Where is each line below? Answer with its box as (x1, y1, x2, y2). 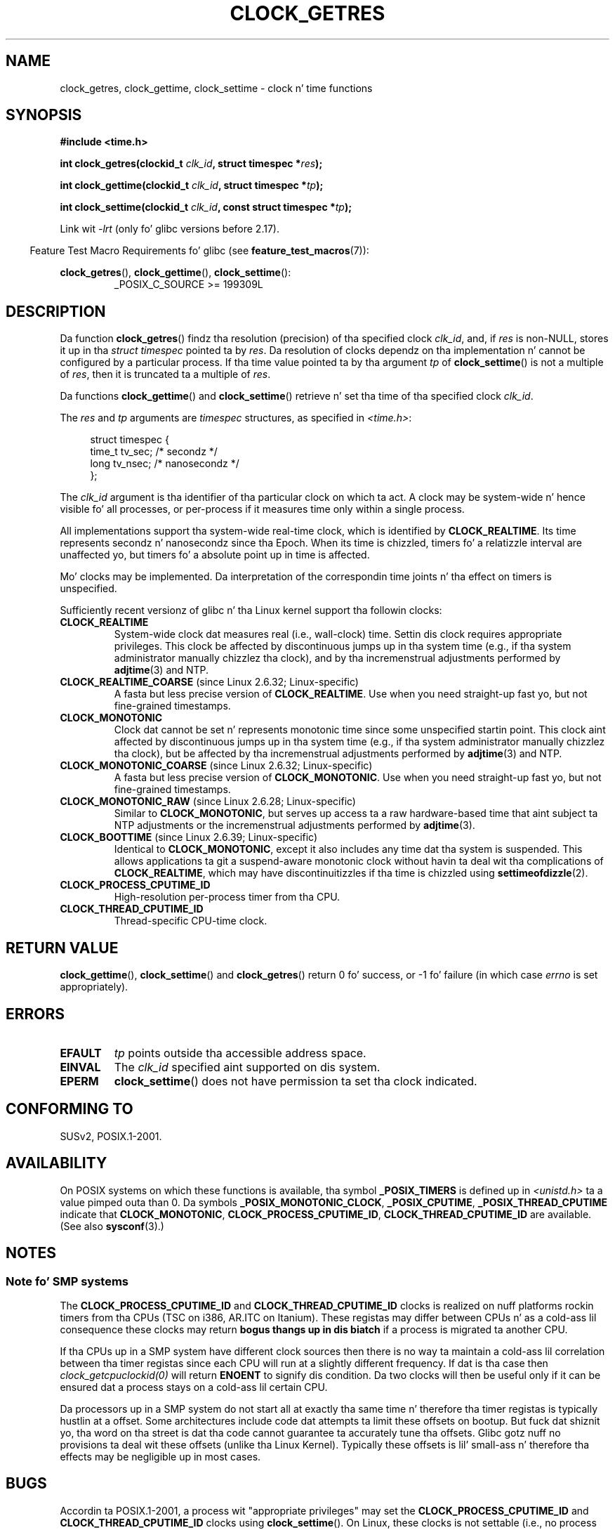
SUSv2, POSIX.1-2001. (60, 1130, 162, 1142)
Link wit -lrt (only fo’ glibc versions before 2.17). (60, 223, 279, 235)
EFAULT (60, 1045, 102, 1060)
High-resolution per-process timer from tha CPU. (114, 891, 340, 903)
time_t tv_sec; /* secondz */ (90, 445, 218, 458)
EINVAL (60, 1059, 101, 1074)
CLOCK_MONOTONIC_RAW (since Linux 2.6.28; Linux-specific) (60, 795, 356, 808)
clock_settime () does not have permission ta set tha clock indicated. (114, 1073, 477, 1088)
